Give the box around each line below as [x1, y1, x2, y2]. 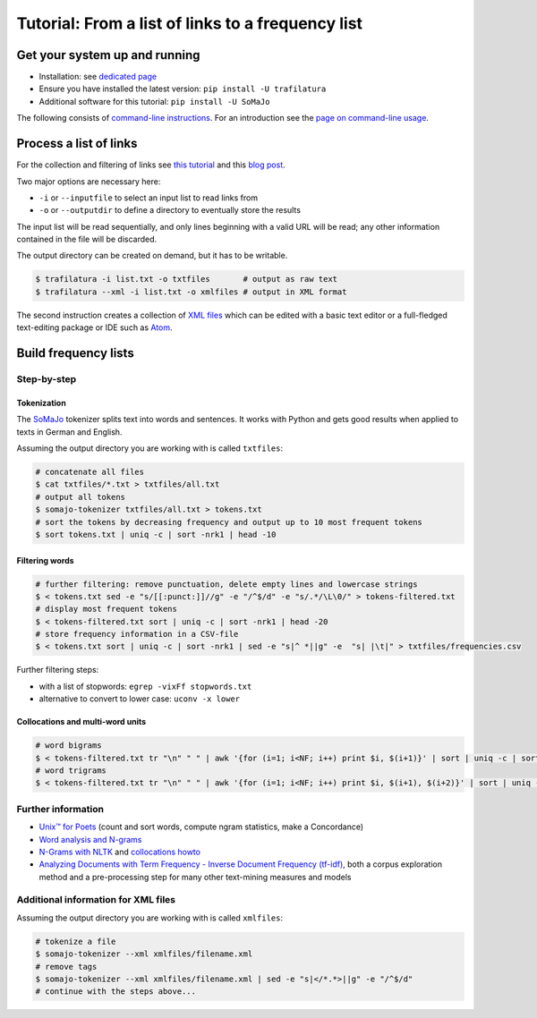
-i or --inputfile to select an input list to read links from [38, 192, 259, 203]
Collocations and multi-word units [16, 717, 147, 727]
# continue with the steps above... [35, 987, 197, 997]
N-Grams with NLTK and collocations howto [38, 846, 201, 857]
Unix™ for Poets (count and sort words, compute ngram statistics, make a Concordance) [38, 821, 364, 832]
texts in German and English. [16, 426, 123, 437]
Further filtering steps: [16, 665, 99, 675]
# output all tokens [35, 492, 125, 502]
